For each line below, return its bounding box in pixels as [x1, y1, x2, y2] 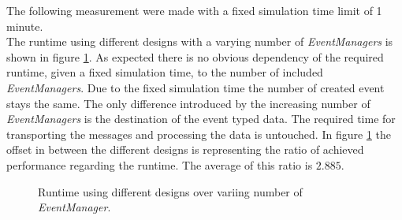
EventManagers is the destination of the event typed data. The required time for [6, 110, 396, 127]
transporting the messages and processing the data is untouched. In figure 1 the [6, 125, 391, 142]
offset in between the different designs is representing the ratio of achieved [6, 141, 364, 158]
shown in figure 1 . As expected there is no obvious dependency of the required [6, 48, 384, 65]
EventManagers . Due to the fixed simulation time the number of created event [6, 79, 385, 95]
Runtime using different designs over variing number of [38, 183, 303, 199]
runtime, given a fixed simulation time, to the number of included [6, 64, 323, 80]
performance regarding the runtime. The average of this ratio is [6, 156, 313, 173]
